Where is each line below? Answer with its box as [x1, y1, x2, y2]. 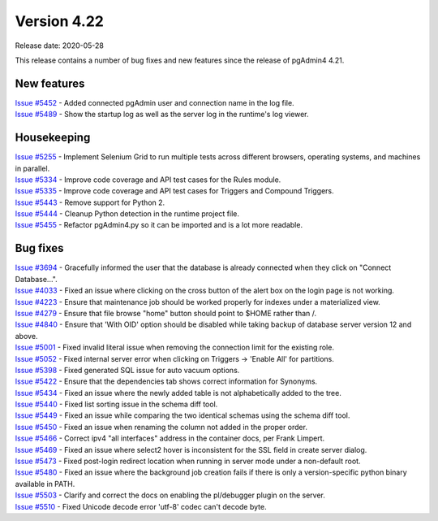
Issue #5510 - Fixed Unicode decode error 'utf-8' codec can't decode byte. [15, 501, 267, 511]
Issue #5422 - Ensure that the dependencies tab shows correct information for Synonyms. [15, 376, 318, 386]
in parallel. [15, 163, 50, 173]
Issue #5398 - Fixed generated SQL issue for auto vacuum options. [15, 365, 240, 375]
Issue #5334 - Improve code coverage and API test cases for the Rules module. [15, 175, 281, 185]
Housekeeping [15, 131, 91, 145]
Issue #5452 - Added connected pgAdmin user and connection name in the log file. [15, 98, 295, 107]
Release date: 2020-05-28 [15, 41, 105, 50]
